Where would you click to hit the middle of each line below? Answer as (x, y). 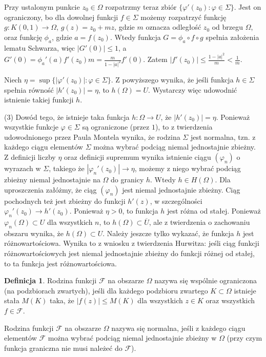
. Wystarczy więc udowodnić (193, 89)
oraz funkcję (23, 37)
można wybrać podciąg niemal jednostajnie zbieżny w (132, 338)
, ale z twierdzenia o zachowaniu (199, 222)
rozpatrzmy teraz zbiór (141, 7)
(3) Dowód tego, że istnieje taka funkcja (67, 117)
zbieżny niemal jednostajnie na (52, 180)
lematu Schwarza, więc (40, 47)
